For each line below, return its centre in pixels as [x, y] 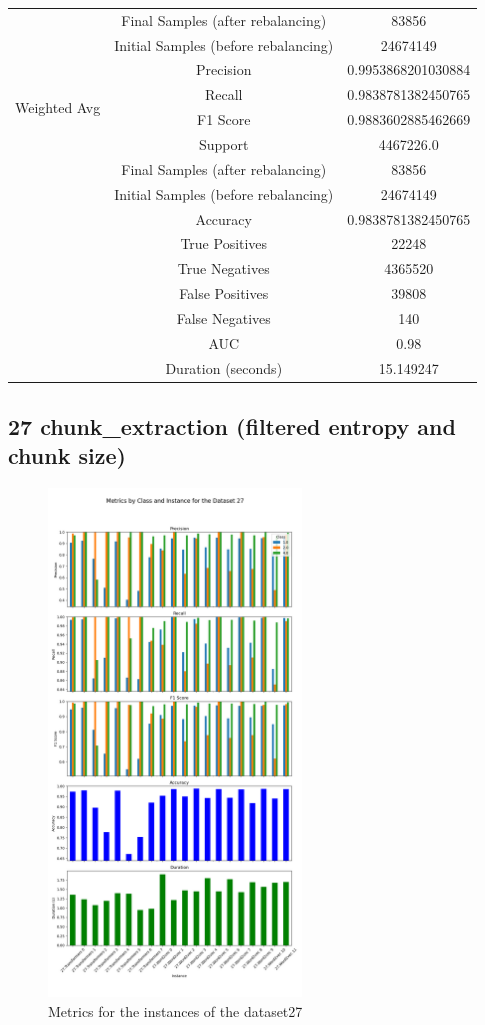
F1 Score [224, 119]
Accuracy [223, 218]
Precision [223, 69]
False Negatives [223, 317]
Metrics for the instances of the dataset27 [175, 1010]
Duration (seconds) [224, 367]
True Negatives [223, 268]
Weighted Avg [58, 106]
